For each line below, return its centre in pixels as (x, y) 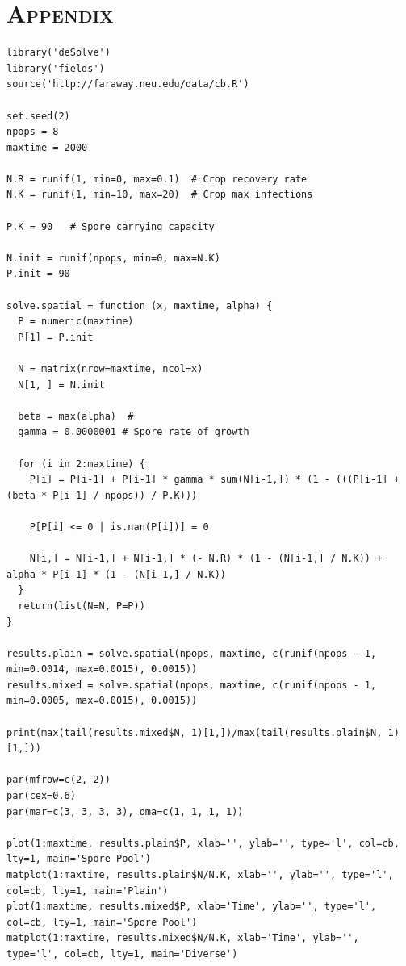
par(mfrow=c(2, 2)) (59, 780)
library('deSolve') (59, 53)
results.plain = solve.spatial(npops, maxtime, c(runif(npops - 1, (192, 653)
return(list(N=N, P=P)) (82, 606)
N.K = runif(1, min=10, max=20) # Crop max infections (160, 195)
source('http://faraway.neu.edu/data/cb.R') (128, 84)
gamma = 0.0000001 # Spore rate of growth (134, 432)
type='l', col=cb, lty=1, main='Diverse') (122, 953)
